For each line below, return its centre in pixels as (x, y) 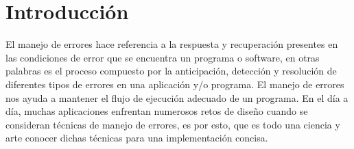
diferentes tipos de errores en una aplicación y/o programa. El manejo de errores (175, 84)
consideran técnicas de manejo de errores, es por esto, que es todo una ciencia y (173, 124)
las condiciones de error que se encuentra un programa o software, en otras (163, 57)
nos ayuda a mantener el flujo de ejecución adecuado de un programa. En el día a (177, 97)
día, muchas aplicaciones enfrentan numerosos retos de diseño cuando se (157, 111)
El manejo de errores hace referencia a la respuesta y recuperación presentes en (172, 44)
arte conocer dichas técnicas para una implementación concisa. (137, 138)
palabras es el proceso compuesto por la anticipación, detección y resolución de (171, 71)
